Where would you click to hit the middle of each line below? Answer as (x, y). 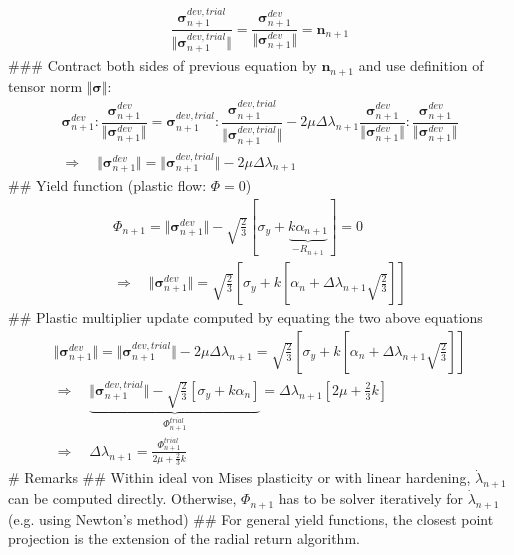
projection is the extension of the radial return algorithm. (184, 538)
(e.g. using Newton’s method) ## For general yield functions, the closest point (251, 518)
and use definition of (421, 65)
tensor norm (45, 85)
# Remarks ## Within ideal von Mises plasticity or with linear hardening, (239, 477)
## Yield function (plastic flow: (107, 185)
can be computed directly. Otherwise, (122, 498)
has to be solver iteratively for (370, 498)
